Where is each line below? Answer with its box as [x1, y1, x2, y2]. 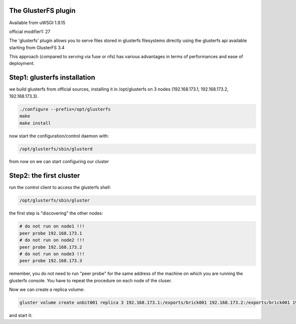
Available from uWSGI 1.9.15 [9, 20, 66, 26]
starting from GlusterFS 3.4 [9, 44, 65, 50]
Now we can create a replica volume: [9, 287, 85, 292]
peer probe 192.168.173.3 [19, 258, 82, 263]
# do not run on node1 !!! [19, 224, 85, 229]
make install [19, 120, 51, 126]
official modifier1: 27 [9, 29, 50, 34]
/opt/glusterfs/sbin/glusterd [19, 146, 93, 152]
